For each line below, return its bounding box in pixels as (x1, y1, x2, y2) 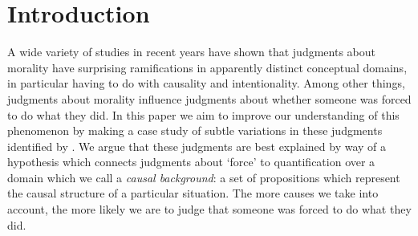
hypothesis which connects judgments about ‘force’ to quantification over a (7, 153, 375, 170)
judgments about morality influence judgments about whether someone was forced (7, 90, 412, 107)
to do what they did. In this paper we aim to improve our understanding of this (7, 106, 400, 123)
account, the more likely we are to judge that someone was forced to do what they (7, 201, 412, 218)
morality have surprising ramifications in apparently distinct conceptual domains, (7, 59, 408, 75)
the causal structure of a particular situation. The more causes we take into (7, 185, 379, 201)
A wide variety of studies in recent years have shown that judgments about (7, 43, 375, 60)
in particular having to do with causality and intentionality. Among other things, (7, 75, 405, 92)
